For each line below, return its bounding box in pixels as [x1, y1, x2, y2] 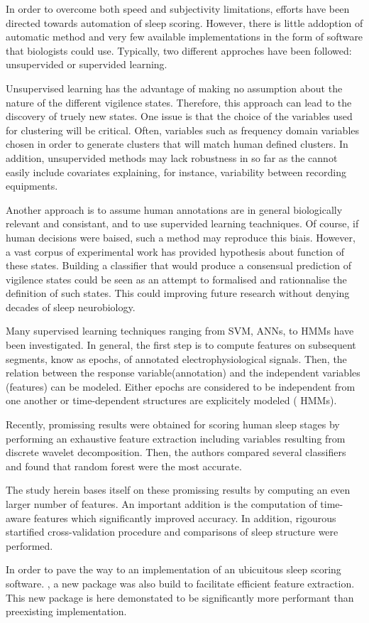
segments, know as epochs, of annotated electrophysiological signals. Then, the [6, 351, 347, 366]
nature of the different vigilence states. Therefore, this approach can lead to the [6, 94, 352, 109]
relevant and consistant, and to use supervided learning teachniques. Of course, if [6, 216, 359, 231]
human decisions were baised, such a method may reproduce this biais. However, [6, 229, 356, 244]
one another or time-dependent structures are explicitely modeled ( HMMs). [6, 393, 337, 408]
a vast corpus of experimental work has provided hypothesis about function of [6, 244, 344, 259]
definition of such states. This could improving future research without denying [6, 286, 350, 300]
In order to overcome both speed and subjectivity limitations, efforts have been [6, 1, 350, 16]
